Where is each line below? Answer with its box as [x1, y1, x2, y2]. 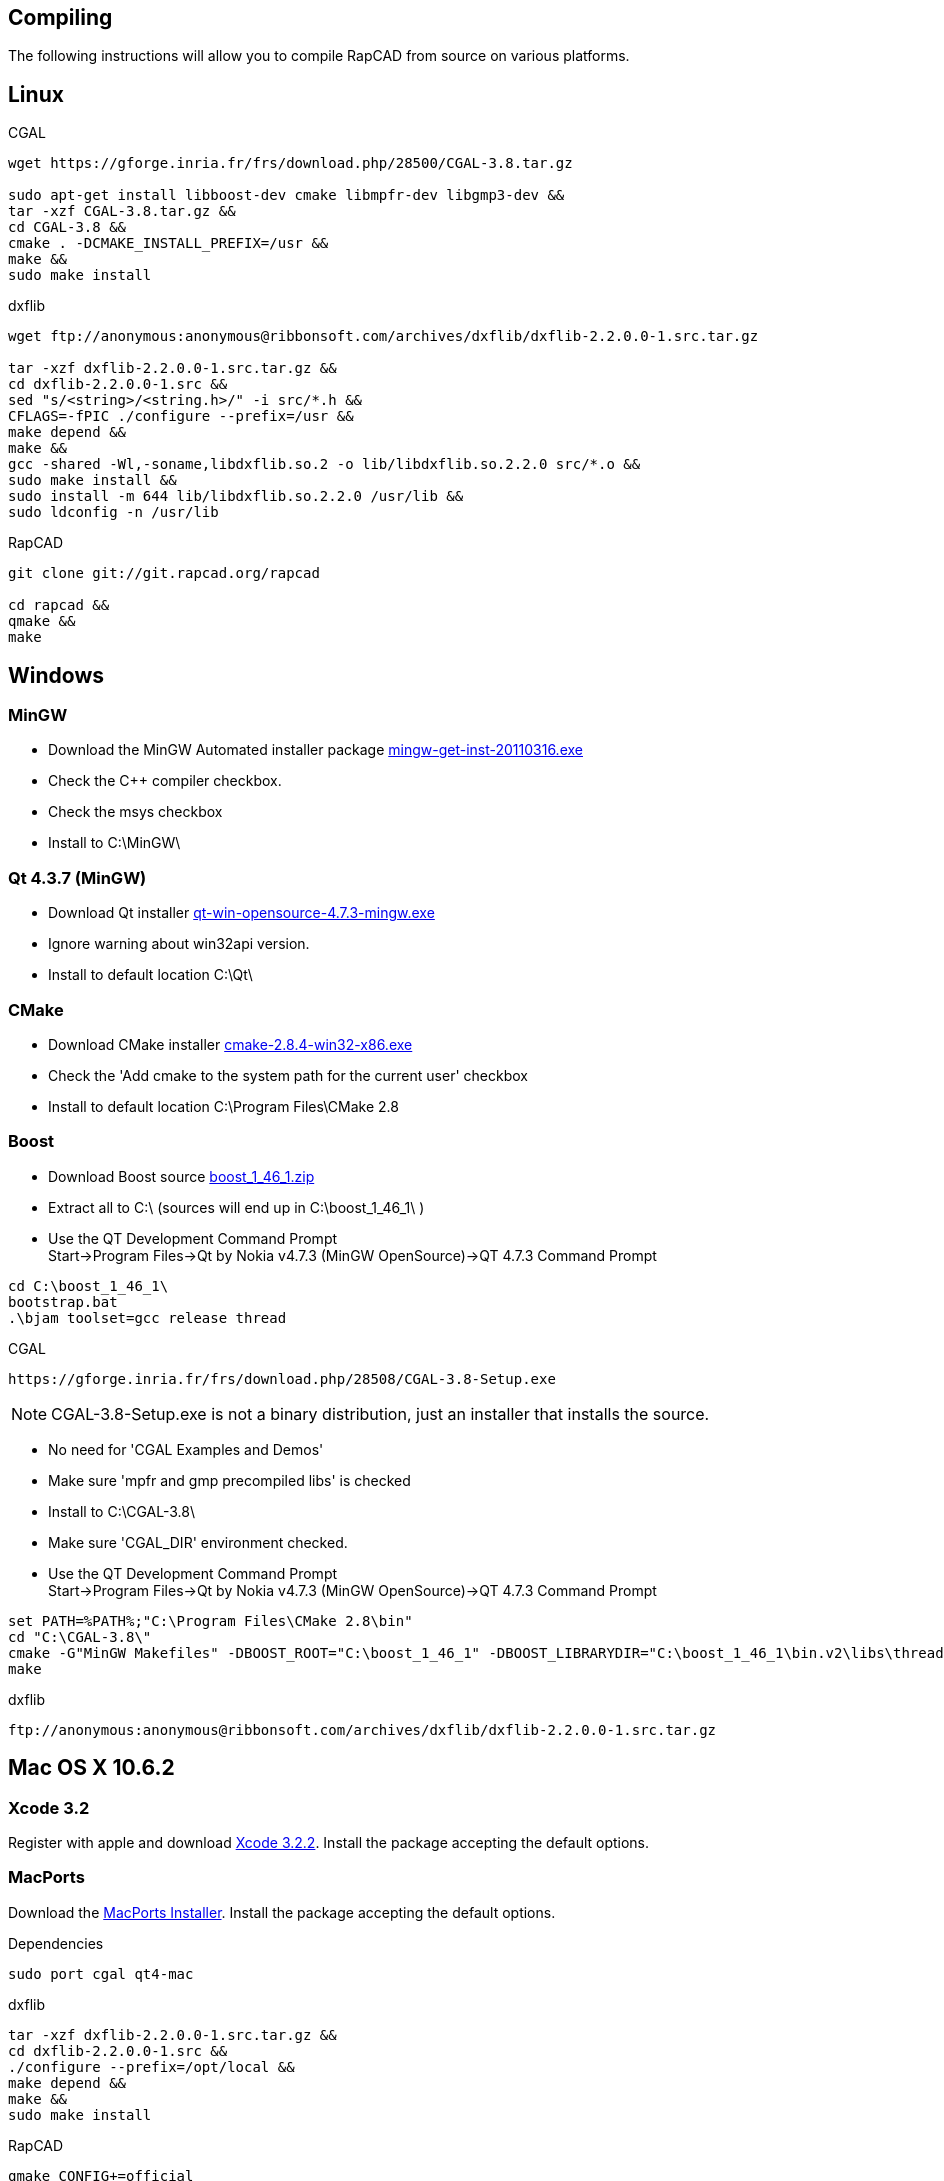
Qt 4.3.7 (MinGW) [8, 867, 147, 888]
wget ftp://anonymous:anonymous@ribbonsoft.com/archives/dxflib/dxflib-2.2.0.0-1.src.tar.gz [8, 328, 759, 345]
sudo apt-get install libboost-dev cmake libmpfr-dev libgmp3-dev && [8, 187, 565, 204]
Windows [8, 662, 104, 688]
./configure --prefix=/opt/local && [8, 2058, 295, 2075]
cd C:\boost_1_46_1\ [8, 1277, 169, 1294]
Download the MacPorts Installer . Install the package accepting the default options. [8, 1903, 556, 1921]
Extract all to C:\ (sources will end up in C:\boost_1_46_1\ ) [48, 1198, 425, 1216]
